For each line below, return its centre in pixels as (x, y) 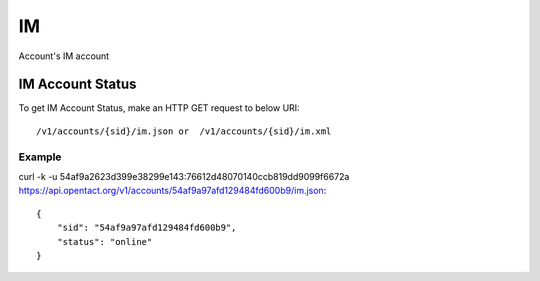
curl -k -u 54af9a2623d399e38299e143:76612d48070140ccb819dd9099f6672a (184, 176)
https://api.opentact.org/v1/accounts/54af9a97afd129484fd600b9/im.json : (172, 191)
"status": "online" (104, 241)
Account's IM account (64, 56)
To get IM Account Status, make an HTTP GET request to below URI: (159, 108)
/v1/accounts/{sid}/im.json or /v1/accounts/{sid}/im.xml (184, 131)
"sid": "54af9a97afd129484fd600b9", (146, 228)
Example (40, 157)
